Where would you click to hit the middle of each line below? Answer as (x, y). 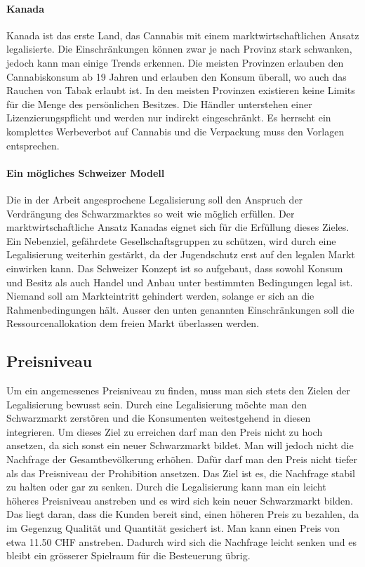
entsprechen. (33, 145)
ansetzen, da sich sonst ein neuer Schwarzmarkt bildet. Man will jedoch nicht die (180, 445)
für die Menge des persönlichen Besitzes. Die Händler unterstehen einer (159, 104)
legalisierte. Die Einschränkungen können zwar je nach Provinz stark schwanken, (179, 49)
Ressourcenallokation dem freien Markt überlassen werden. (133, 323)
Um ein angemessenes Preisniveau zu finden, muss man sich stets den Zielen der (178, 391)
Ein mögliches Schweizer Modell (86, 172)
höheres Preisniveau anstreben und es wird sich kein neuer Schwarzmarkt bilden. (180, 500)
